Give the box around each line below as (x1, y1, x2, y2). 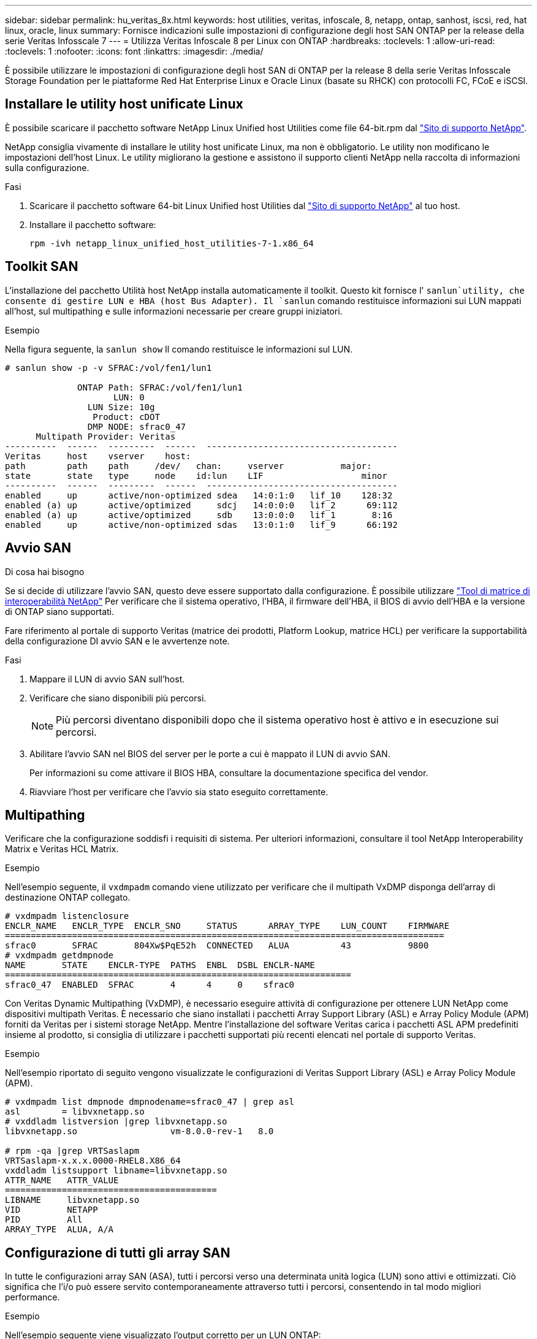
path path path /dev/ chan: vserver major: (5, 460, 372, 471)
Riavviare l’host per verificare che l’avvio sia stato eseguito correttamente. (29, 786, 329, 797)
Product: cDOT (93, 411, 160, 422)
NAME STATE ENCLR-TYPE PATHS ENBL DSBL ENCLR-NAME (5, 960, 315, 971)
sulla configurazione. (5, 162, 89, 173)
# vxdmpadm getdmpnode (5, 950, 114, 961)
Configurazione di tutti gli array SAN (5, 1245, 230, 1261)
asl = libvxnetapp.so (5, 1107, 145, 1117)
